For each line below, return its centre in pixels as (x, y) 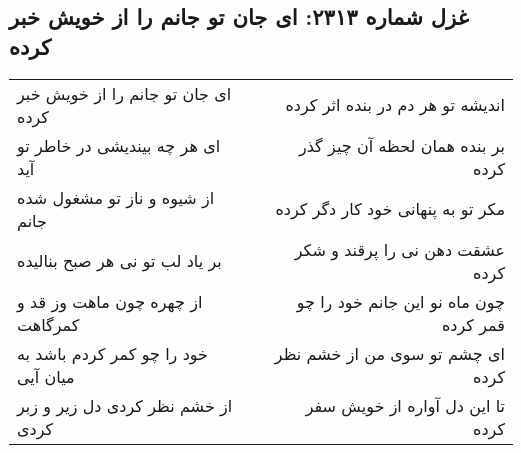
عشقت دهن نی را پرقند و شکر (399, 249)
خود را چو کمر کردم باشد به (112, 353)
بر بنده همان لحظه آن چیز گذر (401, 145)
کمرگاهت (48, 324)
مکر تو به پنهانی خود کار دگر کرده (390, 209)
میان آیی (46, 376)
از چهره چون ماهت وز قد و (110, 301)
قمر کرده (473, 324)
